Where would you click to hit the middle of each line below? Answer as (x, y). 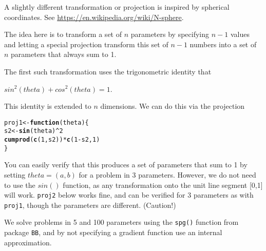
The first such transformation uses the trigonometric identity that (108, 71)
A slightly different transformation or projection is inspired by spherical (117, 7)
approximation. (28, 242)
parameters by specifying (170, 34)
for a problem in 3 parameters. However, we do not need (167, 174)
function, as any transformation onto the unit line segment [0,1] (163, 185)
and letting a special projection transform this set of (86, 44)
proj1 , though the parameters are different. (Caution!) (90, 205)
